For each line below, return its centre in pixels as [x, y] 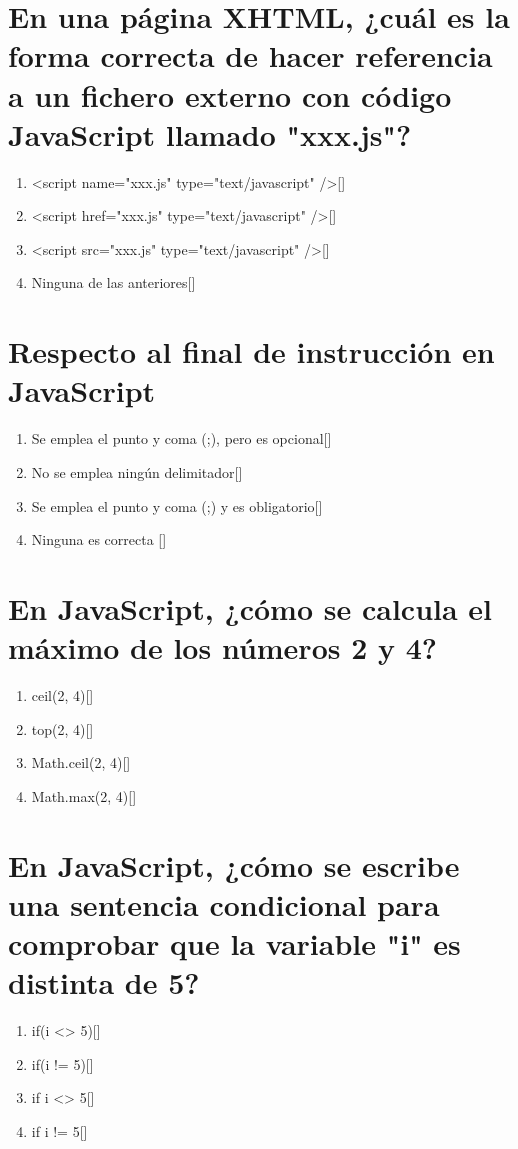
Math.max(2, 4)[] [84, 795]
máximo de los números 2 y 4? [223, 647]
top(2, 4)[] [62, 728]
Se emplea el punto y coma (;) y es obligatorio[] [177, 505]
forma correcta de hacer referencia [250, 55]
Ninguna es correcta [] [99, 539]
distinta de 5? [104, 982]
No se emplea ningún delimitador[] [137, 471]
